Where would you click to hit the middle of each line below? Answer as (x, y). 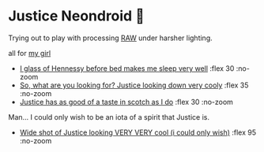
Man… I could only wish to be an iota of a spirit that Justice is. (109, 117)
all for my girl (30, 53)
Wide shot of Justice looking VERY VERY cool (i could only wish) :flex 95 (138, 132)
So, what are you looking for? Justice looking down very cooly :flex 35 (134, 85)
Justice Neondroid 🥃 (76, 16)
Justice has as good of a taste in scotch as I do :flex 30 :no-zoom (126, 102)
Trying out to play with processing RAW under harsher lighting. (111, 38)
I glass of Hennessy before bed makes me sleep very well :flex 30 (127, 68)
